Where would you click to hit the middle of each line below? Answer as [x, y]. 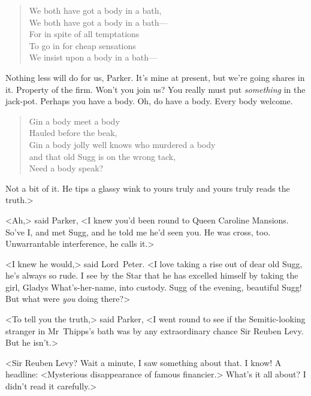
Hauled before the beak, [73, 133]
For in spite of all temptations [84, 34]
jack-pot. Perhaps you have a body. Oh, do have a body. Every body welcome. [149, 101]
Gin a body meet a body [74, 121]
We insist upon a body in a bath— [93, 57]
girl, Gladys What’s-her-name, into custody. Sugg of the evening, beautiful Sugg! [154, 287]
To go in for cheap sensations [82, 45]
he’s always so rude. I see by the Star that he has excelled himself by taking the [152, 275]
